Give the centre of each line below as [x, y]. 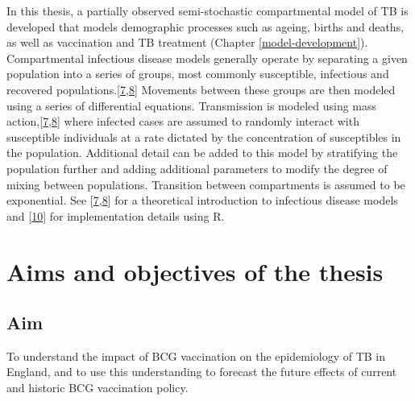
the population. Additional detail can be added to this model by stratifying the [202, 153]
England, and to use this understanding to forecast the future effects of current [202, 372]
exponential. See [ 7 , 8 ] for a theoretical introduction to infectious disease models [202, 200]
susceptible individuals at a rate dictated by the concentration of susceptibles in [204, 136]
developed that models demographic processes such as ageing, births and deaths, [205, 26]
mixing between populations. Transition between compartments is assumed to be [206, 184]
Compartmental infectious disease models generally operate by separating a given [207, 58]
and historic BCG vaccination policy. [98, 388]
